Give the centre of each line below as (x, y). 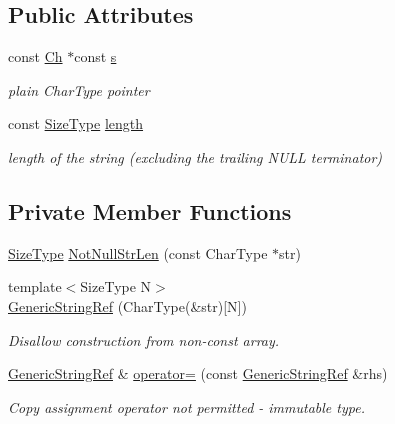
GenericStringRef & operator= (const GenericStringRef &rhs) (198, 373)
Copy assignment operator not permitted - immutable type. (186, 406)
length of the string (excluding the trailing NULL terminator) (195, 156)
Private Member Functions (150, 210)
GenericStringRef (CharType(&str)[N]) (127, 305)
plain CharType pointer (79, 89)
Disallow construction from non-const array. (144, 339)
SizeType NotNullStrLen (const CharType (138, 252)
